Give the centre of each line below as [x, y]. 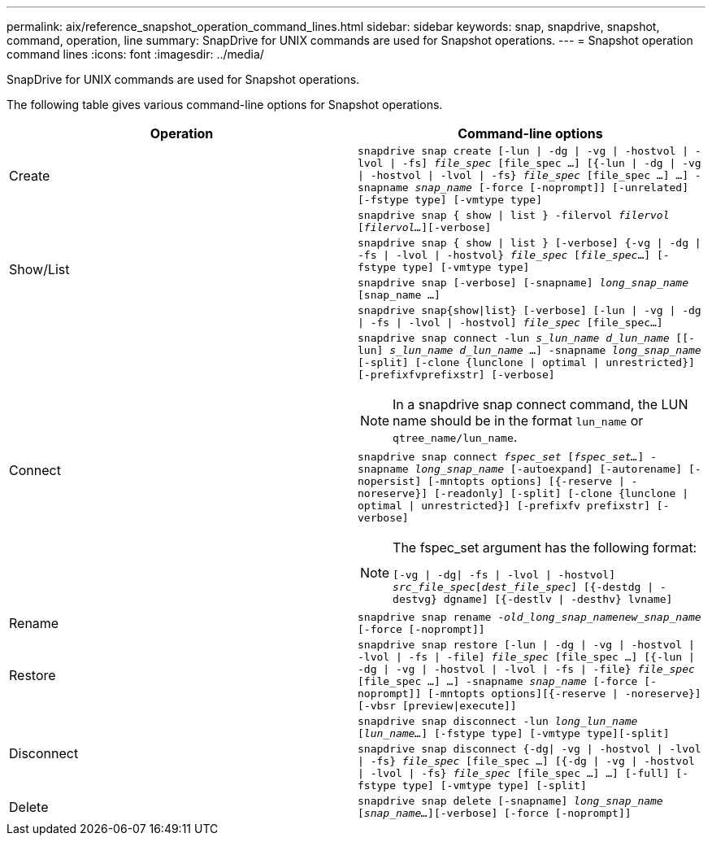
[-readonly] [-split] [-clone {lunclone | [561, 493]
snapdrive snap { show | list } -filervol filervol [514, 215]
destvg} [415, 599]
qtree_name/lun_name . [455, 437]
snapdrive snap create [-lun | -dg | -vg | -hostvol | [523, 151]
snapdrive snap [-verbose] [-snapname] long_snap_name [523, 283]
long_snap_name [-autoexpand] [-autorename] [549, 469]
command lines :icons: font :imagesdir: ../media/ [135, 54]
